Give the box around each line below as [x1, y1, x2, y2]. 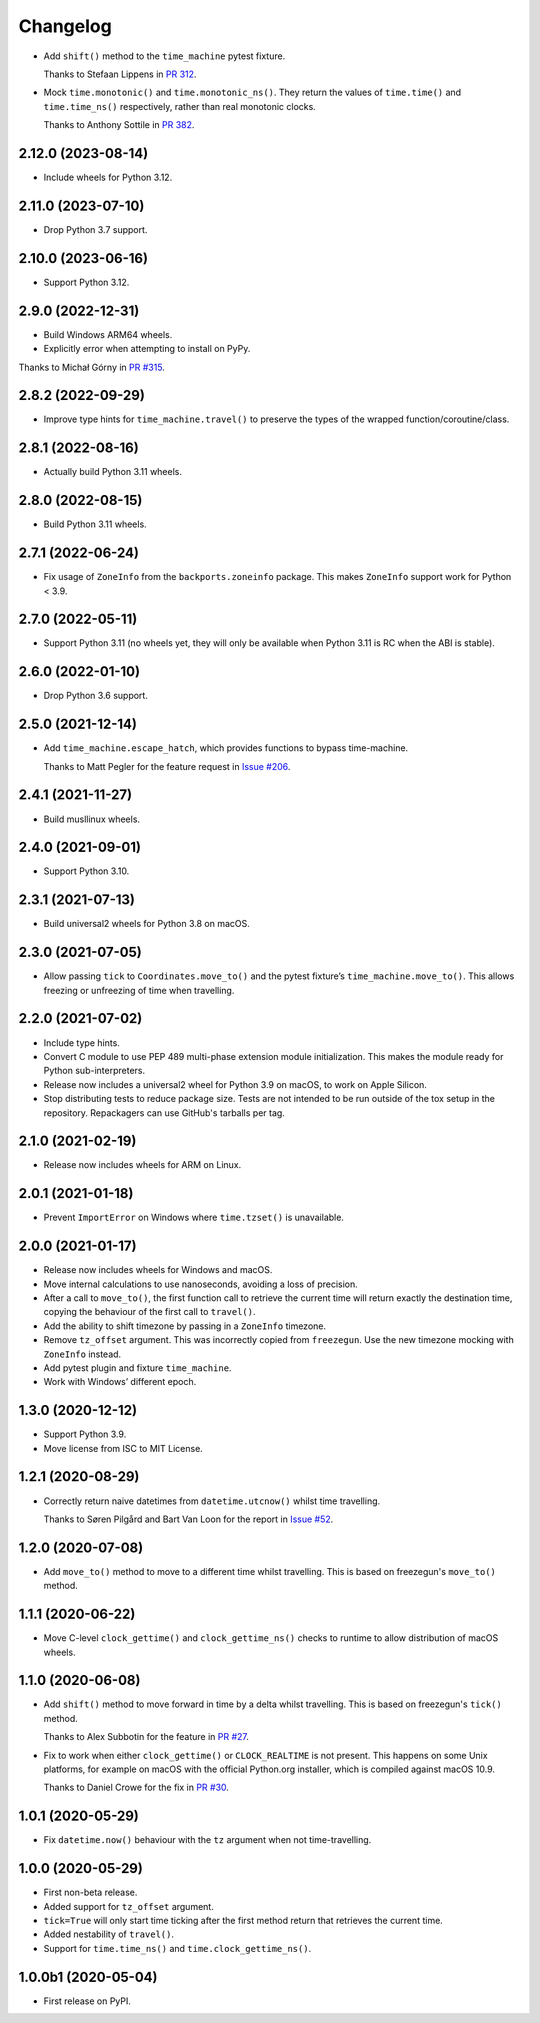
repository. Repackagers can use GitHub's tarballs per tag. [43, 1106, 285, 1119]
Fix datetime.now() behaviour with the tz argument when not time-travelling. [43, 1834, 372, 1846]
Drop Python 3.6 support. [43, 690, 149, 702]
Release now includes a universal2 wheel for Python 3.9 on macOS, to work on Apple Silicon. [43, 1078, 427, 1090]
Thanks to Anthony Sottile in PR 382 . [43, 119, 195, 131]
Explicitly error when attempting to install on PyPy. [43, 343, 251, 355]
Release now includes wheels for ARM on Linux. [43, 1159, 242, 1171]
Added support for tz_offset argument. [43, 1900, 214, 1912]
